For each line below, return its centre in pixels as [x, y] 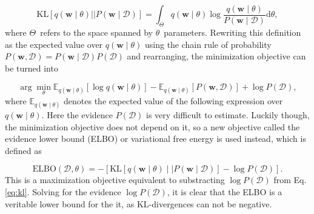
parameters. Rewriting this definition [232, 32]
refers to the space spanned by [96, 32]
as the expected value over [54, 44]
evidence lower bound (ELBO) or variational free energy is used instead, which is [155, 139]
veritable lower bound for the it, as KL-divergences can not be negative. [139, 203]
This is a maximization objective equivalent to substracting [115, 180]
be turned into [32, 68]
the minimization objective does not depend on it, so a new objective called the [152, 126]
